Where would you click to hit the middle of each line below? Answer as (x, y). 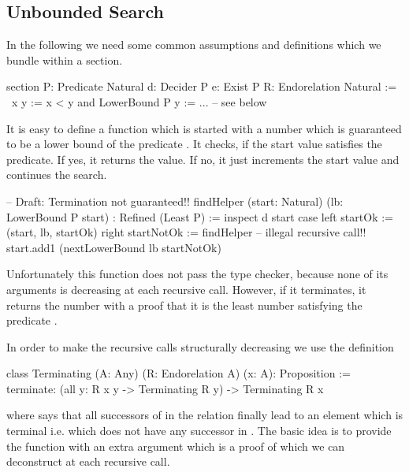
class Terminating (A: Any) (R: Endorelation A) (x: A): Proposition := (178, 373)
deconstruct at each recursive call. (88, 461)
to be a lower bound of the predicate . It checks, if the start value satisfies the (194, 144)
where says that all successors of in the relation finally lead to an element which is (205, 415)
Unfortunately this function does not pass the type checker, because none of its (197, 274)
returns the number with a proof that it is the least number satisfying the (184, 305)
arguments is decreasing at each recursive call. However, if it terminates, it (186, 289)
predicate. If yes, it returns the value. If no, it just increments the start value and (203, 159)
